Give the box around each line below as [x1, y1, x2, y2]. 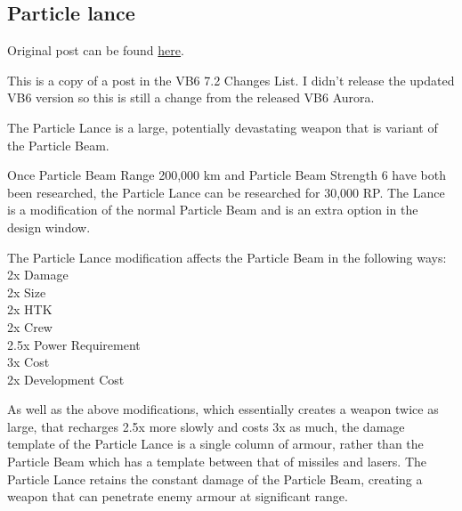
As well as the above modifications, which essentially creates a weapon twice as [7, 400, 439, 418]
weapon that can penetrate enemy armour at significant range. [7, 487, 348, 506]
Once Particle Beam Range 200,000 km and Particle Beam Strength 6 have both [7, 166, 446, 184]
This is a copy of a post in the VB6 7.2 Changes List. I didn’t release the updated [7, 70, 455, 89]
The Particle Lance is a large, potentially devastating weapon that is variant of [7, 118, 438, 136]
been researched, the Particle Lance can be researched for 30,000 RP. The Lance [7, 182, 445, 201]
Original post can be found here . [7, 41, 184, 60]
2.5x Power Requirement [7, 335, 141, 353]
